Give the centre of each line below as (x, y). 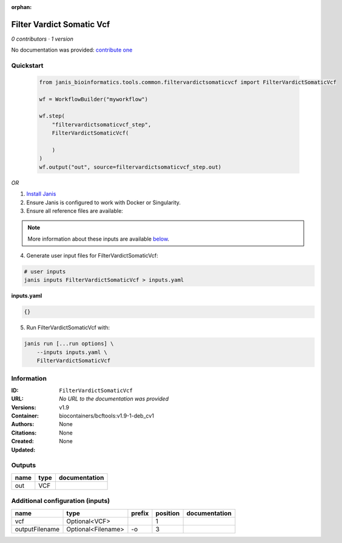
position (168, 513)
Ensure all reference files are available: (75, 211)
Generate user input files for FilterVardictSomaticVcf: (92, 256)
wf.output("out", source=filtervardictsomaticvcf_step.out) (130, 167)
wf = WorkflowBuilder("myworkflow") (94, 99)
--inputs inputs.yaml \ (72, 352)
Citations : (24, 433)
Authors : (23, 424)
